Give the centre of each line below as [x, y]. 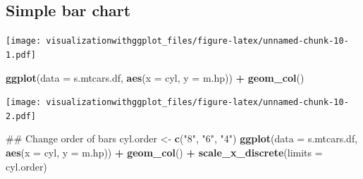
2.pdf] [21, 116]
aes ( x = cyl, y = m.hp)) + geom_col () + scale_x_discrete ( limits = [164, 153]
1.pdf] [21, 55]
